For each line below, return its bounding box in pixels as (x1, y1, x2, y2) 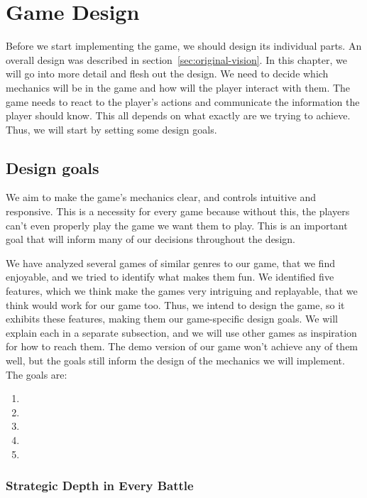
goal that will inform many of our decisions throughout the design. (6, 232, 295, 247)
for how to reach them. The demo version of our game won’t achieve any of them (6, 339, 358, 354)
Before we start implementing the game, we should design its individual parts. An (6, 38, 362, 53)
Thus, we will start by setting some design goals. (6, 121, 217, 136)
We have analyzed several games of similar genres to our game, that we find (6, 255, 335, 270)
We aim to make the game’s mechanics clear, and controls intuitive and (6, 190, 316, 205)
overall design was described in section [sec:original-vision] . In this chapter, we (6, 52, 347, 67)
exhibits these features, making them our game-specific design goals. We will (6, 311, 338, 326)
